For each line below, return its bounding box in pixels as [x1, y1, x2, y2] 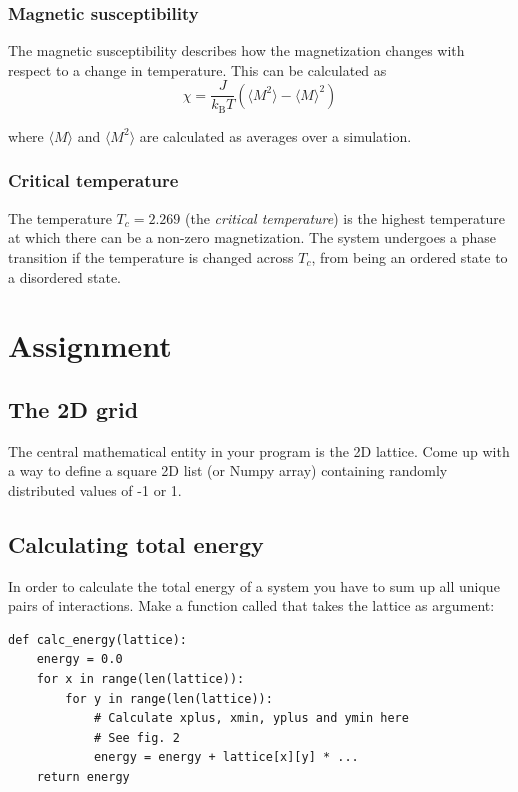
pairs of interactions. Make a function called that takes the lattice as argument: [8, 595, 495, 616]
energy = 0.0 [36, 652, 123, 667]
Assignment [8, 325, 172, 366]
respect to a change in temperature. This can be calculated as [8, 59, 387, 80]
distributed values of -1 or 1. [8, 479, 182, 500]
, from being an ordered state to [311, 246, 508, 267]
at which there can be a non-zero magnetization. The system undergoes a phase [8, 227, 497, 248]
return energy [36, 770, 130, 785]
